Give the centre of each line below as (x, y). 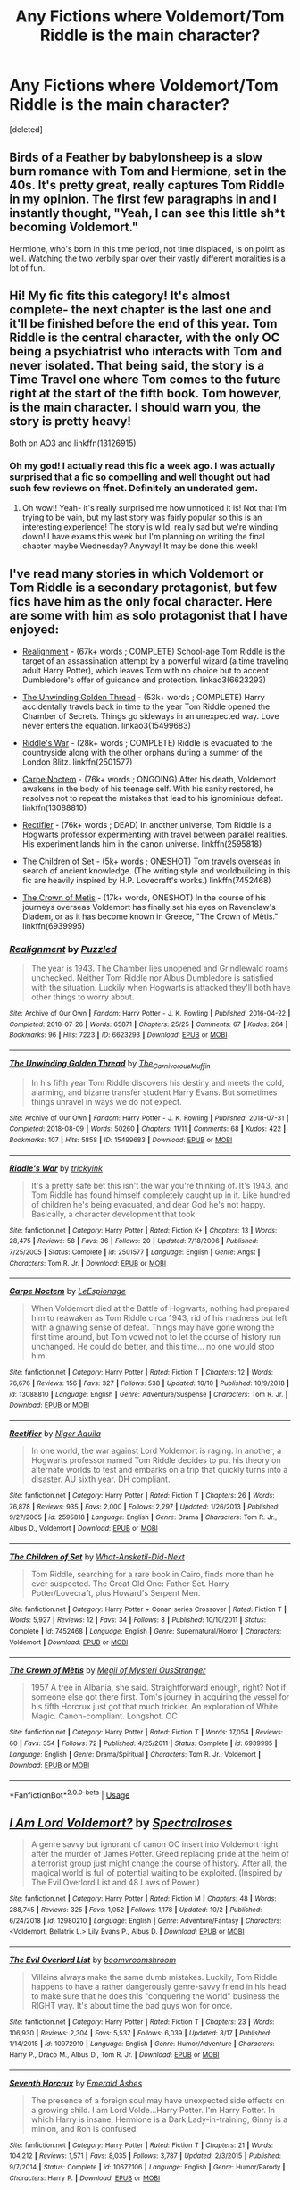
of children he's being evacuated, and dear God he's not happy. (148, 1204)
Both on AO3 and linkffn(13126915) (73, 443)
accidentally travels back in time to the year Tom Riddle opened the (146, 706)
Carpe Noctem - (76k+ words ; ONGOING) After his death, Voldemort (149, 779)
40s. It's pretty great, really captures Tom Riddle (147, 185)
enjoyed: (34, 630)
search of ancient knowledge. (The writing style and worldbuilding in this (156, 870)
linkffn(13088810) (54, 807)
